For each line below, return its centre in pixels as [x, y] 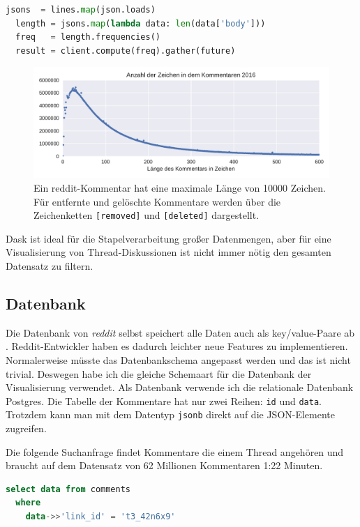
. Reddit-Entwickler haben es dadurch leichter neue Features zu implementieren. [177, 346]
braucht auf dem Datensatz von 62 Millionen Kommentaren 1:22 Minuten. [164, 465]
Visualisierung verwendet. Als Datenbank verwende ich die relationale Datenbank [180, 387]
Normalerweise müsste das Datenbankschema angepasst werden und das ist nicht [178, 359]
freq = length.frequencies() [88, 37]
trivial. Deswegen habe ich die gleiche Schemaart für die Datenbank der [159, 373]
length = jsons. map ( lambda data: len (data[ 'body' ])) [141, 23]
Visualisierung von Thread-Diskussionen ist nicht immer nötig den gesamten [168, 252]
